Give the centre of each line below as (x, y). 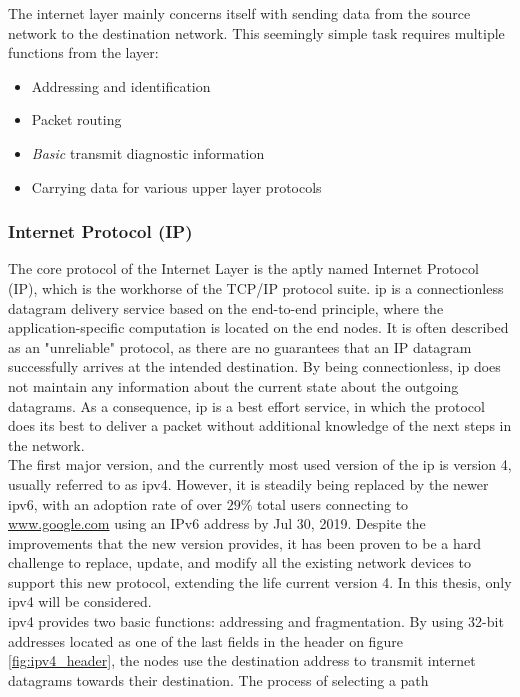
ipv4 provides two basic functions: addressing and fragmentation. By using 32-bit (256, 621)
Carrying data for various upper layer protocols (176, 186)
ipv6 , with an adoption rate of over (115, 503)
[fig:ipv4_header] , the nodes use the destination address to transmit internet (242, 660)
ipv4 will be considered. (80, 601)
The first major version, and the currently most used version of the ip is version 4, (260, 464)
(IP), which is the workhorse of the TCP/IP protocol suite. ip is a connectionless (256, 287)
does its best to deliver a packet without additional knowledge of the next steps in (260, 425)
